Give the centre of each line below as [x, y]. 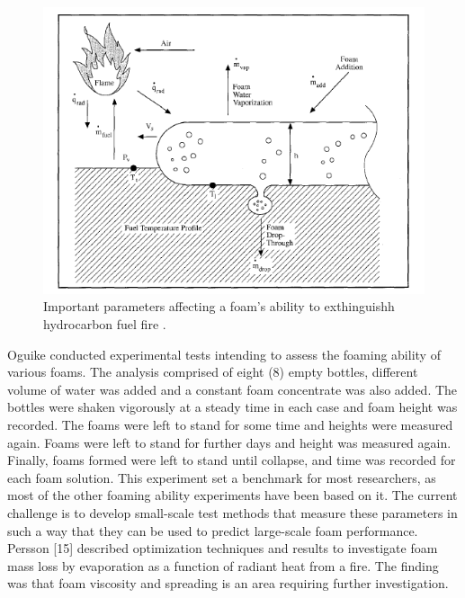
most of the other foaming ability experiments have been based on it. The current [232, 495]
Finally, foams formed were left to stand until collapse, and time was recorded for [232, 460]
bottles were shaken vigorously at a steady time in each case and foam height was [232, 407]
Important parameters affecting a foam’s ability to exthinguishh [219, 306]
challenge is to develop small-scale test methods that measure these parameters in [232, 512]
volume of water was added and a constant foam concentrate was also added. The [232, 389]
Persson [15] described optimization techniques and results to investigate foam [223, 548]
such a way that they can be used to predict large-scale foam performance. [213, 530]
